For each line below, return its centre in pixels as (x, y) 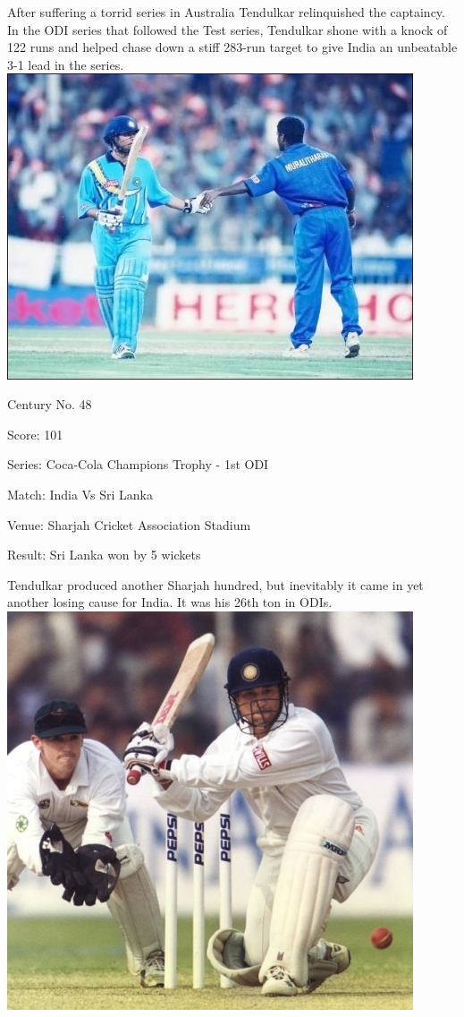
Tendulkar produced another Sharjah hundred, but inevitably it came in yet (215, 584)
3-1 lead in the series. (66, 64)
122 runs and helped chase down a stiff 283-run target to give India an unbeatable (232, 47)
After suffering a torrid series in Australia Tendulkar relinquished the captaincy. (226, 12)
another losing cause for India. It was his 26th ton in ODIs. (170, 602)
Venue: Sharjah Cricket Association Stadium (129, 524)
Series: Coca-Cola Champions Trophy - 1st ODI (138, 464)
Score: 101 (35, 434)
